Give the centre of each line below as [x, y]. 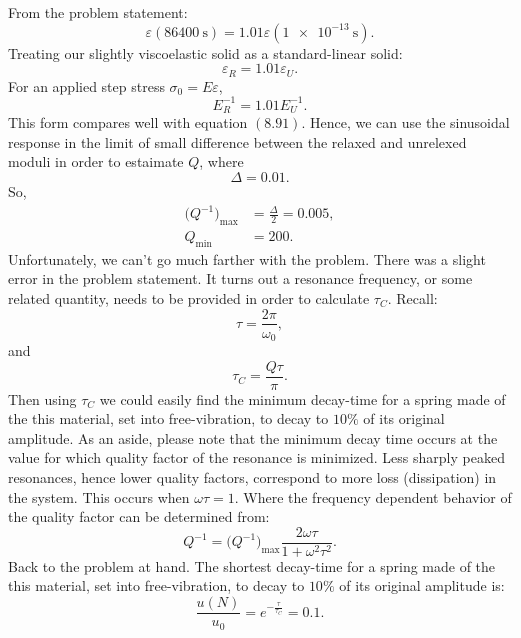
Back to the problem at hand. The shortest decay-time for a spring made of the [252, 565]
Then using [42, 398]
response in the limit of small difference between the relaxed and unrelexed [237, 141]
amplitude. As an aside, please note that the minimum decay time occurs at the [253, 437]
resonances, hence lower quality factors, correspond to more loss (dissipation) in [252, 477]
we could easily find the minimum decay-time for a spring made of [302, 398]
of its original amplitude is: [422, 585]
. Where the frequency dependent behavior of [373, 496]
